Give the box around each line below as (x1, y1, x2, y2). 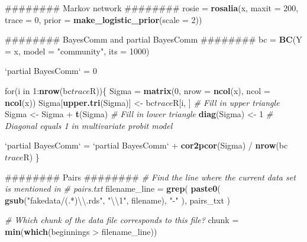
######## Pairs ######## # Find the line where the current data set (5, 170, 296, 183)
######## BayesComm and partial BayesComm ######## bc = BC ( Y (5, 33, 302, 46)
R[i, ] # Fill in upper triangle (173, 96, 280, 108)
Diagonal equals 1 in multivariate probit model (5, 119, 173, 131)
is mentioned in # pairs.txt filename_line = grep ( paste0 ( (5, 182, 221, 195)
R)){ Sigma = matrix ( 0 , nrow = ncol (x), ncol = (90, 84, 270, 96)
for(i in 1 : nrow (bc (5, 84, 72, 96)
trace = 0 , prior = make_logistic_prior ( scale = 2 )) (5, 13, 202, 25)
